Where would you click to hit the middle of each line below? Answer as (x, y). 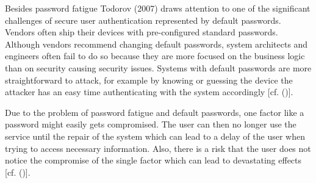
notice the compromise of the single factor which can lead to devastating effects (153, 160)
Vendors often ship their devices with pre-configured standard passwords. (142, 32)
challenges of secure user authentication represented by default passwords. (143, 20)
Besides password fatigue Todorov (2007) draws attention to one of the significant (158, 8)
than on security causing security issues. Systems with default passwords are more (158, 67)
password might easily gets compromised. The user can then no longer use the (151, 124)
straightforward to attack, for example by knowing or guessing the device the (149, 80)
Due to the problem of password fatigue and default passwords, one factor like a (155, 112)
